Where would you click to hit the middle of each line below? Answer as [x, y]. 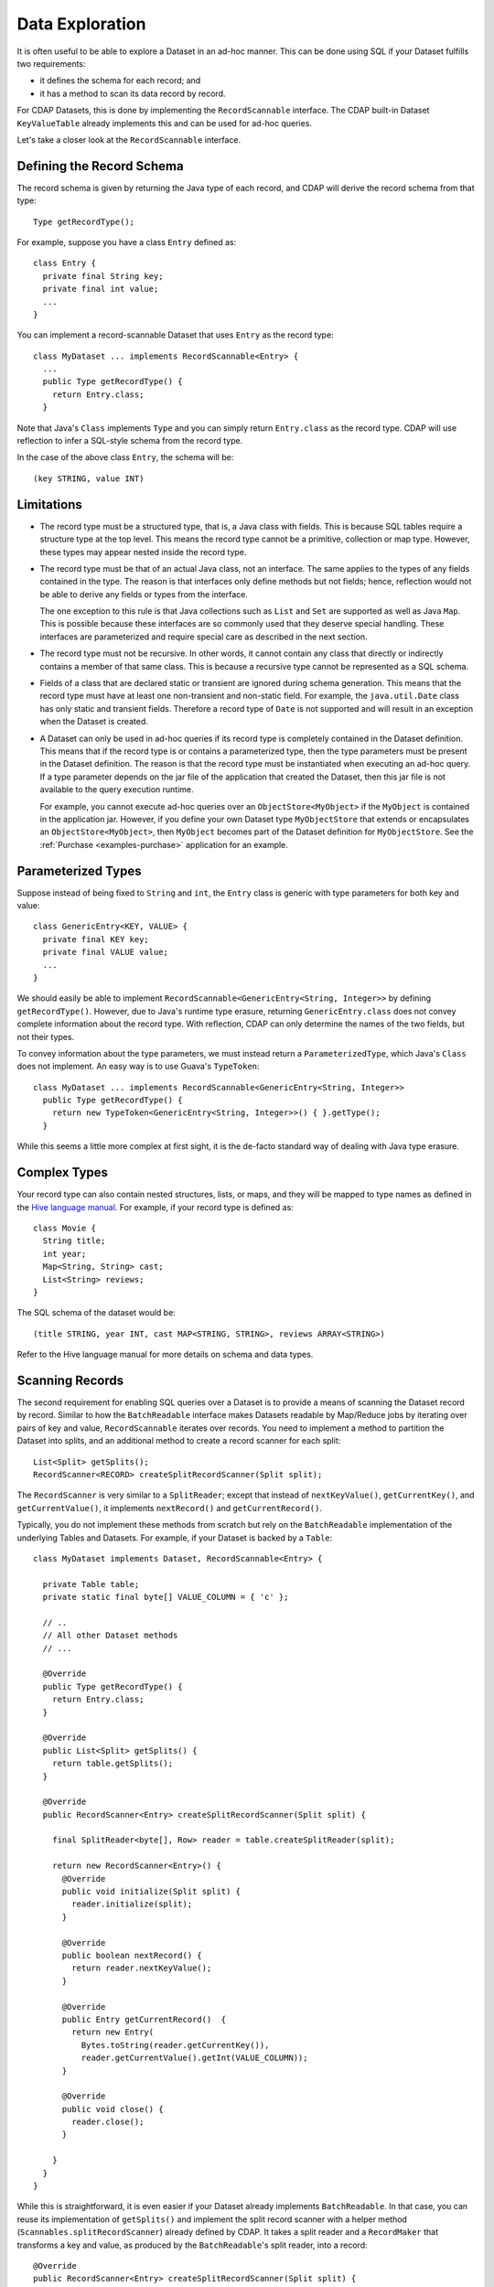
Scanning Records [70, 1380]
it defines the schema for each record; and [120, 81]
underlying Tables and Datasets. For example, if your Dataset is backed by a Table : [175, 1538]
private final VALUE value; [106, 952]
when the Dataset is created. [94, 722]
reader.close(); [108, 2122]
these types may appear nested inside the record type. [143, 552]
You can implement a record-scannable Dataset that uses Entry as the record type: [175, 335]
